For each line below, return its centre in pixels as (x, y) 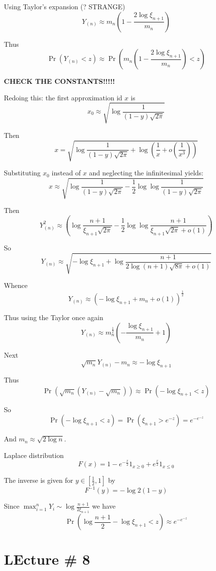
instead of (66, 173)
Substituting (22, 173)
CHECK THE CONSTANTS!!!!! (59, 81)
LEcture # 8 (47, 559)
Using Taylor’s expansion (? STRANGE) (65, 6)
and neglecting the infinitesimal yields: (146, 173)
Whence (16, 285)
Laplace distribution (34, 455)
